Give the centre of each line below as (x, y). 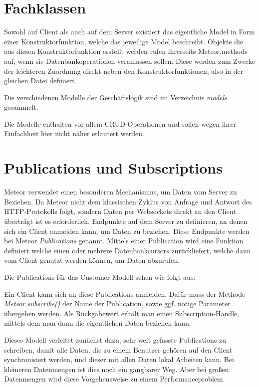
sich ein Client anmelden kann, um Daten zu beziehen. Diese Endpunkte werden (127, 231)
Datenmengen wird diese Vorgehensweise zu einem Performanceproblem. (115, 379)
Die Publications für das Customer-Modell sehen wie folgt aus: (100, 277)
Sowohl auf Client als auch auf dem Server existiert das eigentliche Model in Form (129, 32)
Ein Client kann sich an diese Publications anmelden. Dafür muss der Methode (125, 293)
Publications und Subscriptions (113, 168)
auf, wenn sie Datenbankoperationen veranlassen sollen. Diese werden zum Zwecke (129, 61)
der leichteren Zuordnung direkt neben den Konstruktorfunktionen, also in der (124, 71)
